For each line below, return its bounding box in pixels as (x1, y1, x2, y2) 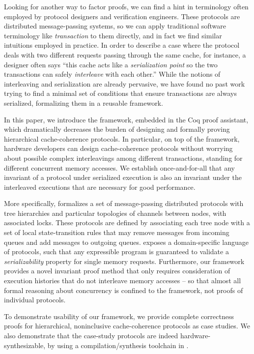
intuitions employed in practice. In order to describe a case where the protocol (4, 40, 240, 50)
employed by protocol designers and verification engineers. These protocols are (4, 11, 240, 21)
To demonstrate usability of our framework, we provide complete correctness (4, 311, 234, 321)
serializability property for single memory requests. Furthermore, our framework (4, 256, 245, 266)
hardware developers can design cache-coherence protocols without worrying (4, 143, 233, 153)
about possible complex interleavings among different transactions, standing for (4, 152, 243, 163)
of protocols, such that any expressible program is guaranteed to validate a (4, 246, 229, 257)
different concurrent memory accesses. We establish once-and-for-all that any (4, 162, 235, 173)
